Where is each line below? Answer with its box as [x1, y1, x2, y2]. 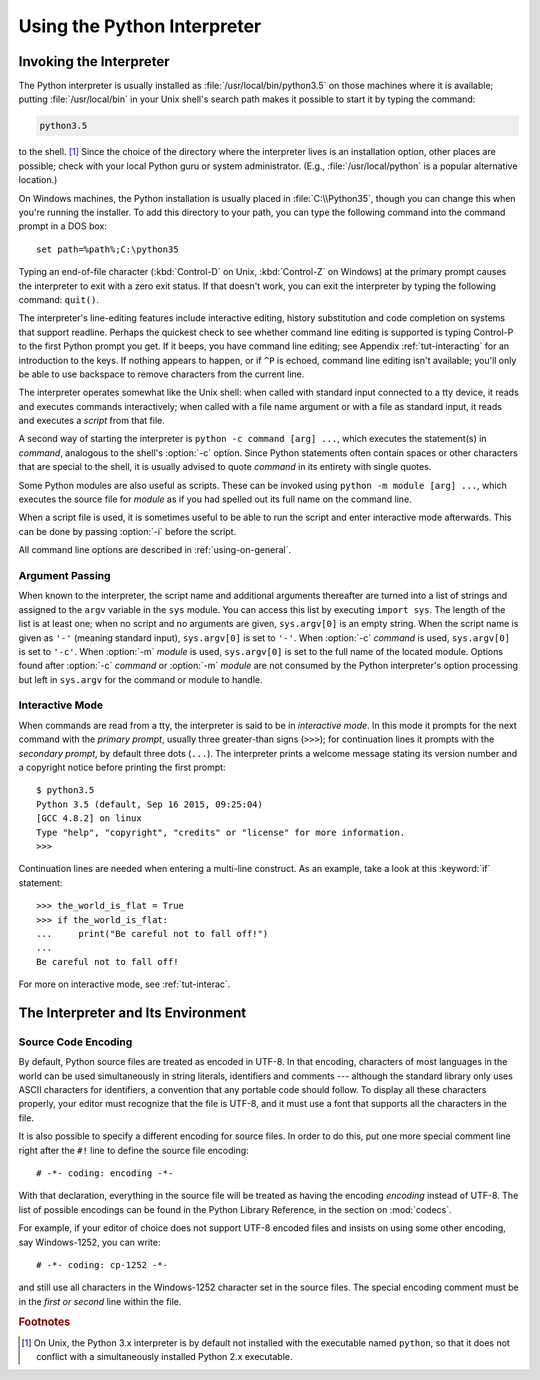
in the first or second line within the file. [18, 1295, 182, 1307]
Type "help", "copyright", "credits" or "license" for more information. [36, 826, 406, 838]
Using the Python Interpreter [18, 15, 262, 37]
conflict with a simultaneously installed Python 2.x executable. [36, 1351, 293, 1363]
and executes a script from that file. [18, 415, 165, 427]
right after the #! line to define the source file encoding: [18, 1144, 249, 1156]
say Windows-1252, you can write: [18, 1236, 161, 1248]
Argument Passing [18, 568, 111, 582]
